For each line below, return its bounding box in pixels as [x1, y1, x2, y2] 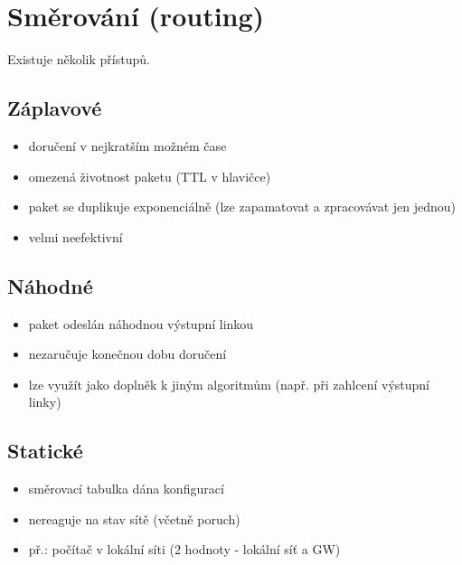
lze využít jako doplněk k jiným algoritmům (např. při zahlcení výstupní [28, 374, 429, 393]
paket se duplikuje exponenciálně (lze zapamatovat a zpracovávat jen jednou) [28, 197, 457, 216]
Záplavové [7, 94, 102, 122]
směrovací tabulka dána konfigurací [28, 479, 224, 498]
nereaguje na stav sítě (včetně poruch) [28, 509, 240, 528]
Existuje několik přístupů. [7, 50, 150, 69]
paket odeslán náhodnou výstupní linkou [28, 314, 254, 333]
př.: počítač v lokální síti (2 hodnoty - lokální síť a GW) [28, 540, 341, 559]
